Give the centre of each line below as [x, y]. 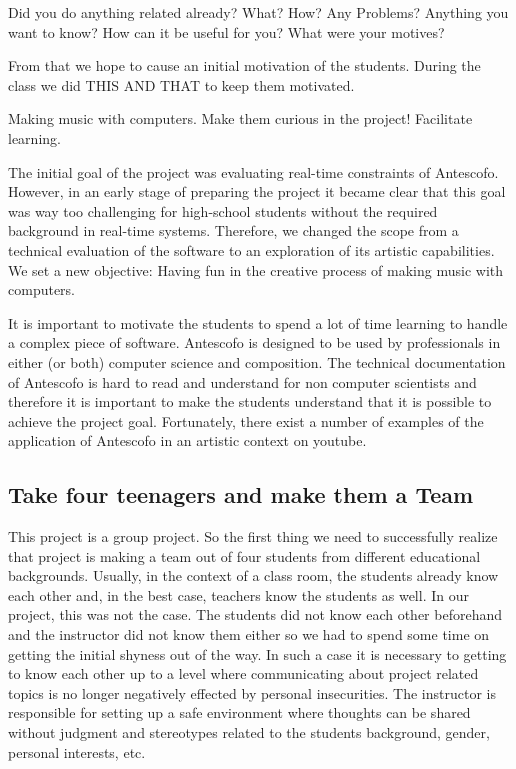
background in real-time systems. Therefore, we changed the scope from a [233, 230]
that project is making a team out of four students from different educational [244, 555]
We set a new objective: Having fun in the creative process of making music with [256, 269]
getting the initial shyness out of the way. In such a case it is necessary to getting [257, 653]
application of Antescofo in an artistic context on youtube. [187, 440]
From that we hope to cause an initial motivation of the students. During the [244, 65]
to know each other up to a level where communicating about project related [243, 673]
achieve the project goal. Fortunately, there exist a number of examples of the [246, 420]
